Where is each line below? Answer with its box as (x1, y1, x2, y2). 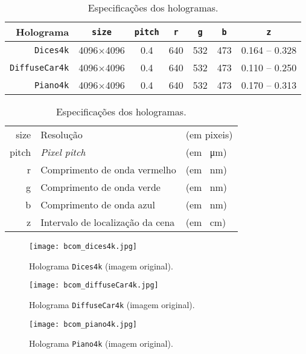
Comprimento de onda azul (40, 198, 155, 211)
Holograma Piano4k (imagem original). (29, 337, 173, 350)
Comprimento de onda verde (40, 180, 161, 194)
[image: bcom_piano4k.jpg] (29, 320, 137, 329)
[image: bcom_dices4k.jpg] (29, 242, 137, 251)
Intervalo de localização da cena (40, 215, 175, 229)
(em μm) (185, 145, 227, 159)
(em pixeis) (185, 127, 233, 141)
